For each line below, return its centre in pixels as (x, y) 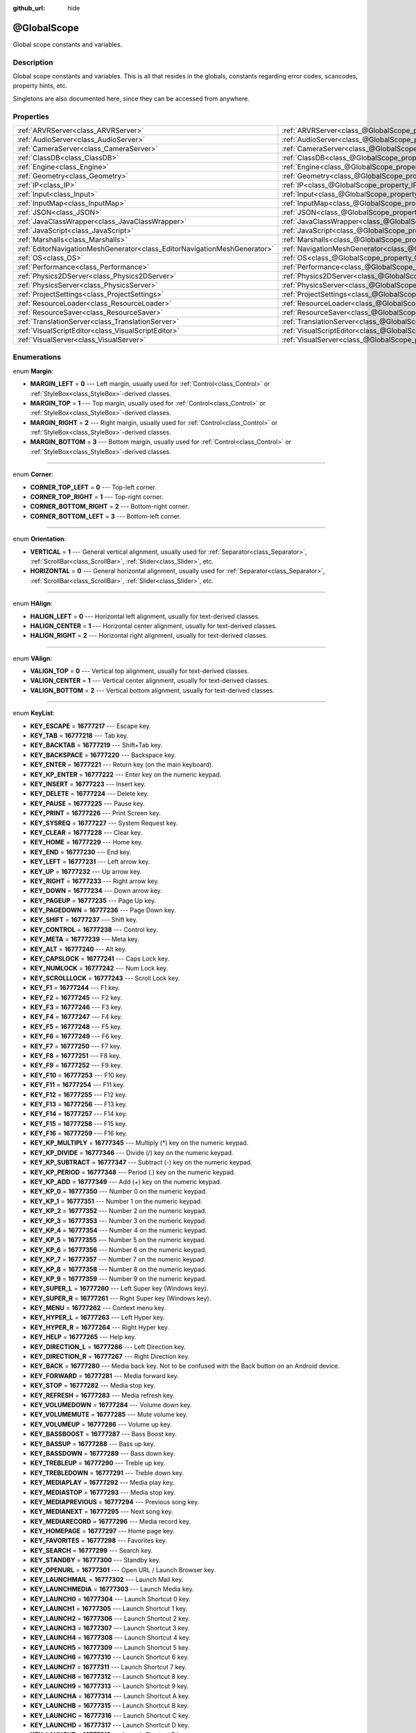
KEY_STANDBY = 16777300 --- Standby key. (95, 1560)
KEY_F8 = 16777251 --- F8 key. (76, 1055)
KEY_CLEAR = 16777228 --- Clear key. (86, 833)
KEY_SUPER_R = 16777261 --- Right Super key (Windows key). (121, 1298)
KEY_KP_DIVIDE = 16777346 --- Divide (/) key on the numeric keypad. (132, 1152)
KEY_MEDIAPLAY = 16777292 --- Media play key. (102, 1483)
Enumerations (37, 357)
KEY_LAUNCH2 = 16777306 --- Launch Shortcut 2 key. (110, 1618)
